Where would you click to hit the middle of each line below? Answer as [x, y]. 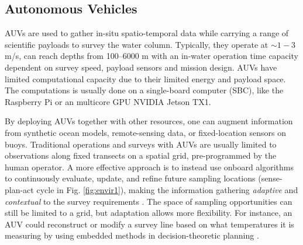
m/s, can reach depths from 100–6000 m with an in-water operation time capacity [151, 56]
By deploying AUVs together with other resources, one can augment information [149, 121]
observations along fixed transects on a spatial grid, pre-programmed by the [141, 155]
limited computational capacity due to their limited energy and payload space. [145, 78]
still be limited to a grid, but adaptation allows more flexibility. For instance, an [149, 213]
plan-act [19, 189]
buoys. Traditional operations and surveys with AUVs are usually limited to [141, 144]
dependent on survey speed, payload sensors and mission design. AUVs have [141, 67]
